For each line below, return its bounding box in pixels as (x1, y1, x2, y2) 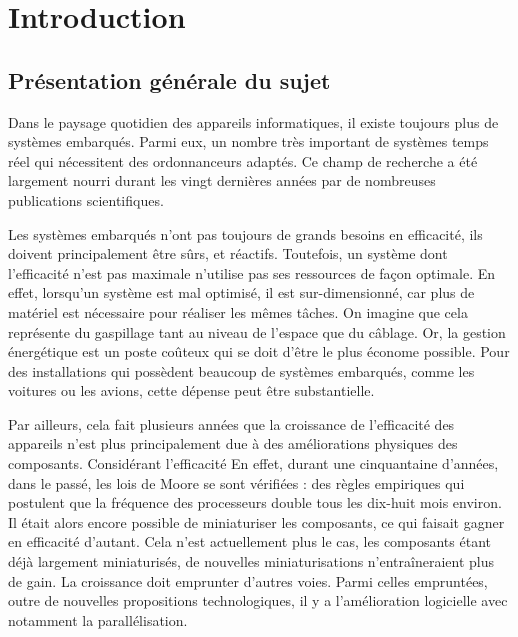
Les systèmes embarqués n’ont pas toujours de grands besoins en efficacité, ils (8, 223, 483, 244)
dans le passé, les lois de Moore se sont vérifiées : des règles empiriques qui (8, 472, 465, 493)
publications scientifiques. (8, 189, 164, 210)
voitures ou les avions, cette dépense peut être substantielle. (8, 380, 375, 401)
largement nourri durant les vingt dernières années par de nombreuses (8, 170, 436, 191)
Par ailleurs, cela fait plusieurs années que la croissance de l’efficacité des (8, 413, 455, 434)
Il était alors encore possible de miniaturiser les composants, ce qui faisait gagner (8, 511, 505, 532)
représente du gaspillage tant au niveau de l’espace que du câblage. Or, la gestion (8, 321, 506, 342)
